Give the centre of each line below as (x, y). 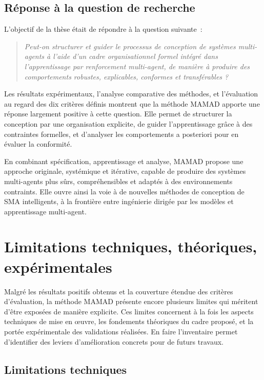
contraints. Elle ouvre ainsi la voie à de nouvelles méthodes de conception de (124, 191)
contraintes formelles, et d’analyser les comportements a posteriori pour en (121, 134)
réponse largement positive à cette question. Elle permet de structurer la (118, 114)
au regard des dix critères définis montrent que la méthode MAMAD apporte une (132, 103)
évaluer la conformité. (38, 144)
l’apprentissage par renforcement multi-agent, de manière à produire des (137, 66)
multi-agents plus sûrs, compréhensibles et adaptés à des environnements (118, 181)
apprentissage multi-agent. (45, 211)
